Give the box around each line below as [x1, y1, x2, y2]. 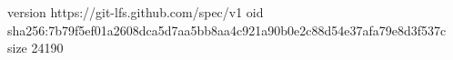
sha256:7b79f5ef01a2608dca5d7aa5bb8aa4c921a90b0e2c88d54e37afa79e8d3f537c [7, 20, 447, 39]
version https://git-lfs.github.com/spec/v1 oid [7, 3, 264, 21]
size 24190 [7, 38, 64, 57]
